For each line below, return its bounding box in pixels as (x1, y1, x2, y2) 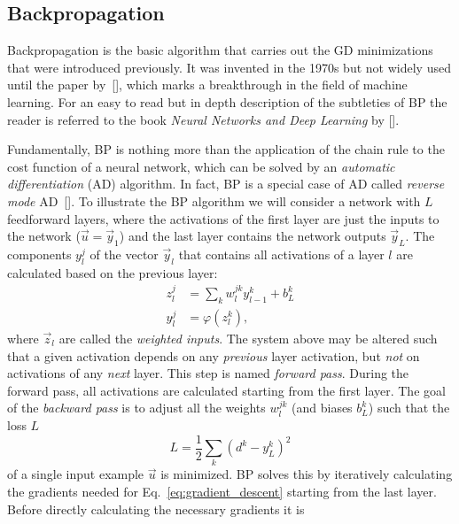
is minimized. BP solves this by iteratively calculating (160, 465, 453, 483)
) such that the (368, 398, 450, 417)
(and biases (292, 398, 353, 417)
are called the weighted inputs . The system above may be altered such (58, 329, 438, 347)
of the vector (89, 244, 159, 263)
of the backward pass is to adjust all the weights (7, 398, 266, 417)
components (7, 244, 72, 263)
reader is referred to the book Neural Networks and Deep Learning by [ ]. (7, 110, 400, 128)
